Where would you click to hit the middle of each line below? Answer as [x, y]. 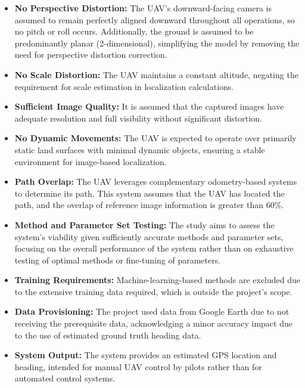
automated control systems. [65, 378]
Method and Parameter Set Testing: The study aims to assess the [144, 224]
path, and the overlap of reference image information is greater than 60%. [149, 205]
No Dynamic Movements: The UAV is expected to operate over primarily [155, 138]
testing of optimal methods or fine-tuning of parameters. [118, 260]
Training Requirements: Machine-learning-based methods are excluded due [158, 280]
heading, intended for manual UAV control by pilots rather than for [138, 366]
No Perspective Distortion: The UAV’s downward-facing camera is [143, 8]
